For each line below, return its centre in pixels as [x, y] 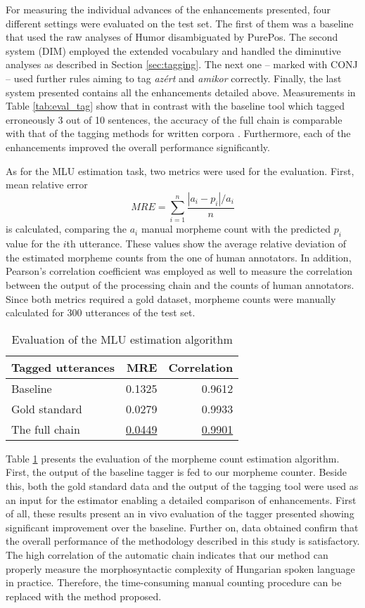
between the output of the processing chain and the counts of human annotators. [180, 285]
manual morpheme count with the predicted [236, 229]
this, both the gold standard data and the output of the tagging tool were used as [182, 486]
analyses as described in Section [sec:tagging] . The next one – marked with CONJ [182, 64]
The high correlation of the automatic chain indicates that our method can [167, 555]
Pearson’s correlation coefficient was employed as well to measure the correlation [179, 271]
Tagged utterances [63, 367]
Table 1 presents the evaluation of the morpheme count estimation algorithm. [173, 458]
